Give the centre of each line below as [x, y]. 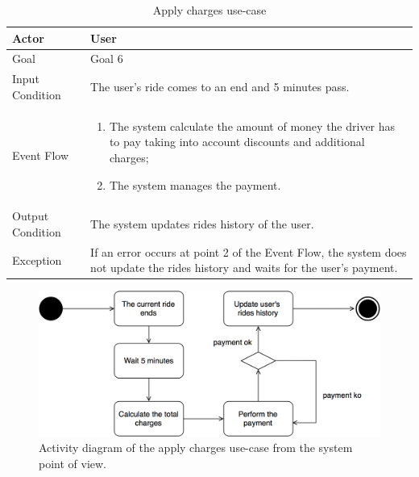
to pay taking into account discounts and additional [237, 142]
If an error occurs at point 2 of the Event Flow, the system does [249, 251]
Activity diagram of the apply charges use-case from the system [196, 448]
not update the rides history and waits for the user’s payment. [244, 268]
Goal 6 [107, 59]
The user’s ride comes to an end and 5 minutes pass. [220, 87]
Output [31, 216]
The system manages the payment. [195, 184]
